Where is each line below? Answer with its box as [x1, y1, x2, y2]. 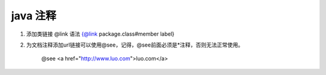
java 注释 [11, 9, 57, 22]
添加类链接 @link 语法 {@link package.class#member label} [26, 30, 175, 37]
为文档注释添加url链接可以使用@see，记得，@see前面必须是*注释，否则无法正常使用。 [26, 41, 244, 48]
